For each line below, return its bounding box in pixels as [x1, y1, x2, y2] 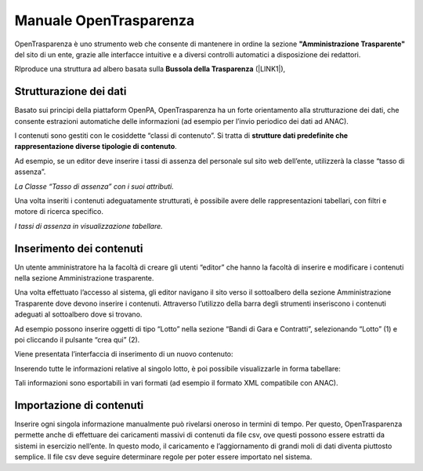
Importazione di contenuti [14, 398, 144, 411]
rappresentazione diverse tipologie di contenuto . [14, 142, 178, 151]
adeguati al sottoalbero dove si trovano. [14, 310, 143, 319]
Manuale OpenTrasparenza [14, 12, 195, 29]
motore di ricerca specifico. [14, 207, 103, 216]
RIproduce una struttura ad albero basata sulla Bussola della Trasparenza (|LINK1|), [14, 64, 286, 74]
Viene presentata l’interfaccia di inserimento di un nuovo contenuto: [14, 350, 234, 359]
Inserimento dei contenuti [14, 241, 143, 255]
